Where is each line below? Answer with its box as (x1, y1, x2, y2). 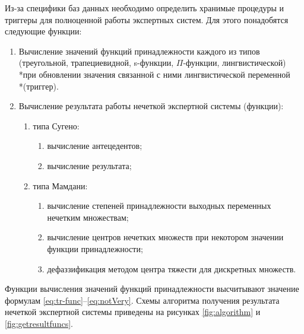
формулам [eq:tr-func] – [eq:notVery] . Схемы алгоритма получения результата (5, 294, 280, 306)
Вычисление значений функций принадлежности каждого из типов (18, 44, 260, 57)
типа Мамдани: (33, 179, 88, 192)
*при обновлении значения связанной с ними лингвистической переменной (18, 68, 290, 80)
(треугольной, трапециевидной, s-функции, (18, 56, 174, 69)
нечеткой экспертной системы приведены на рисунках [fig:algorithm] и (5, 306, 261, 318)
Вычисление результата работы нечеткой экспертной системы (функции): (18, 100, 284, 112)
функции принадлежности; (47, 242, 143, 255)
